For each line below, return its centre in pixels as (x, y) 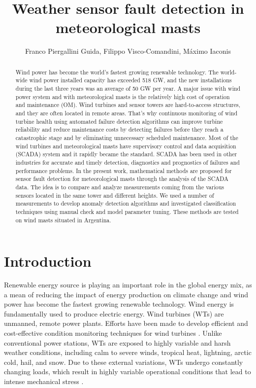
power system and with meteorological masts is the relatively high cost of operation (123, 96)
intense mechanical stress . (44, 381)
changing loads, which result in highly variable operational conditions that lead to (128, 371)
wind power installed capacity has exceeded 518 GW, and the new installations (130, 80)
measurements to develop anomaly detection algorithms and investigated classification (126, 203)
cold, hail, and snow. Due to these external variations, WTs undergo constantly (124, 362)
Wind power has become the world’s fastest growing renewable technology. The (117, 72)
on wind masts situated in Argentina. (63, 220)
